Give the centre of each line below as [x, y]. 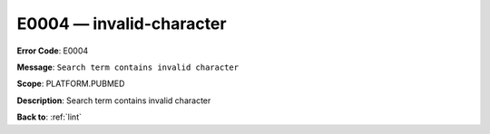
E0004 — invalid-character [122, 24]
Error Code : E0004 [53, 51]
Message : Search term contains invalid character [128, 67]
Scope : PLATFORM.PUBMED [71, 84]
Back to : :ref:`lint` [49, 117]
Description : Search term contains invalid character [114, 100]
